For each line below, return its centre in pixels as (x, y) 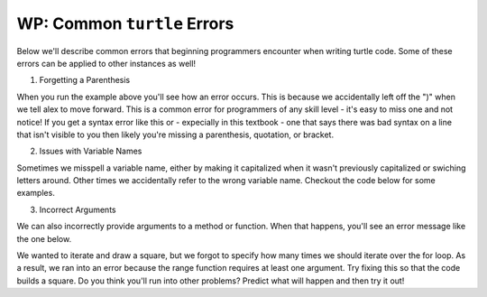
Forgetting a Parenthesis (85, 80)
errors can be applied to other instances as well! (106, 63)
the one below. (44, 238)
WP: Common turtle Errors (125, 23)
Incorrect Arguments (78, 209)
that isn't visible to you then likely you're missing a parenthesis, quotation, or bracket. (175, 135)
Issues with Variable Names (91, 151)
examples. (36, 193)
